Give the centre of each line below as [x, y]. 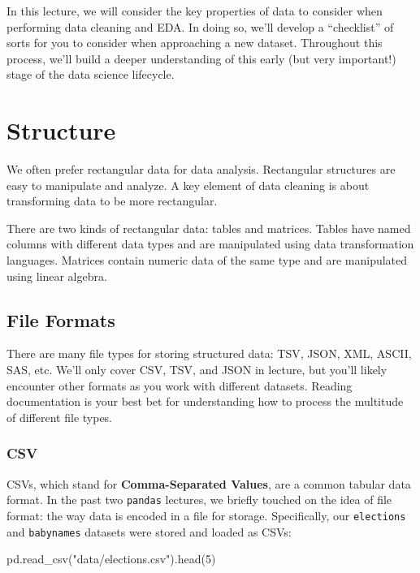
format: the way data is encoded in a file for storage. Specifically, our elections [206, 515]
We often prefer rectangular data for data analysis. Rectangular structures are [201, 169]
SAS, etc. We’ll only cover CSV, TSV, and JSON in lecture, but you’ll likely [197, 370]
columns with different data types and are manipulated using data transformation [210, 244]
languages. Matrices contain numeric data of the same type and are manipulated [207, 260]
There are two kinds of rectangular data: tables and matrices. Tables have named [209, 228]
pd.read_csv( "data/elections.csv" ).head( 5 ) [111, 559]
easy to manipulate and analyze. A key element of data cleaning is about [188, 185]
